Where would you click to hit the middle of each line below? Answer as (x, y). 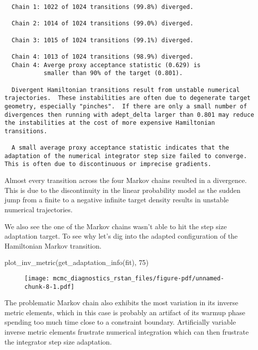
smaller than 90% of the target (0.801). (113, 73)
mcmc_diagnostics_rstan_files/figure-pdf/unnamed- (138, 278)
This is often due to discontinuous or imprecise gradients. (108, 164)
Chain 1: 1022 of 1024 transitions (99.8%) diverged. (103, 7)
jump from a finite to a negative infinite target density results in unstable (117, 200)
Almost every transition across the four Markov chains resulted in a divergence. (126, 180)
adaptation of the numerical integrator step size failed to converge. (126, 156)
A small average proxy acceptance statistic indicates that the (121, 148)
